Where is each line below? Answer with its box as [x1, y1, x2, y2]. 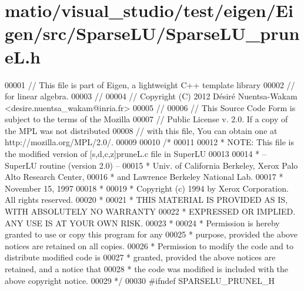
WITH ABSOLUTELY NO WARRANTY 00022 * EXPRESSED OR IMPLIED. [5, 205, 296, 218]
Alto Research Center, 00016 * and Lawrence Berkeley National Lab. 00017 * [5, 170, 283, 183]
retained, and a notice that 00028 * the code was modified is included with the [5, 263, 289, 275]
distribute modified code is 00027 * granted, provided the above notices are [5, 251, 276, 263]
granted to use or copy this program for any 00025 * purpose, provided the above [5, 228, 298, 240]
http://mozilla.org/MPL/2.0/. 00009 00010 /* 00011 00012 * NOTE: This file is [5, 136, 295, 148]
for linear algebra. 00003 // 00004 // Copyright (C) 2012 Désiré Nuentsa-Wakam [5, 90, 298, 102]
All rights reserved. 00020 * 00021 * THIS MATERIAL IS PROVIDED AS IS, [5, 193, 288, 206]
